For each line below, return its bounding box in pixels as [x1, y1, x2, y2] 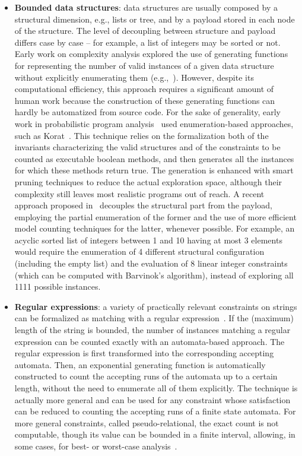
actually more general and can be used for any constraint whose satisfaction [14, 393, 291, 406]
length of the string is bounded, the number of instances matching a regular [14, 324, 291, 336]
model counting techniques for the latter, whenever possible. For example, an [14, 222, 295, 235]
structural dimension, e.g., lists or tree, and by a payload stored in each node [14, 12, 295, 25]
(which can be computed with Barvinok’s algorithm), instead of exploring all [14, 268, 294, 281]
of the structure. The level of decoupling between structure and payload [14, 24, 276, 37]
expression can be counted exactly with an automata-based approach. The [14, 335, 285, 347]
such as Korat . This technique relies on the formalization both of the [14, 129, 269, 141]
